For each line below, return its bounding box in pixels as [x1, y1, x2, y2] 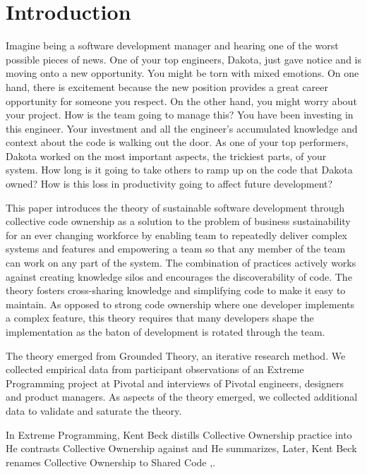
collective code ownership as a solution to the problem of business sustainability [6, 214, 351, 229]
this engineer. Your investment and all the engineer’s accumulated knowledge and [6, 121, 358, 135]
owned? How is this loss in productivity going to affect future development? [6, 176, 333, 191]
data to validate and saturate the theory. [6, 403, 182, 418]
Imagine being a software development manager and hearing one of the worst [6, 38, 339, 53]
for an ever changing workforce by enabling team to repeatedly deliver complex [6, 227, 348, 242]
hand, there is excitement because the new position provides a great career [6, 79, 329, 94]
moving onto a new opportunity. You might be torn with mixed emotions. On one [6, 66, 359, 80]
